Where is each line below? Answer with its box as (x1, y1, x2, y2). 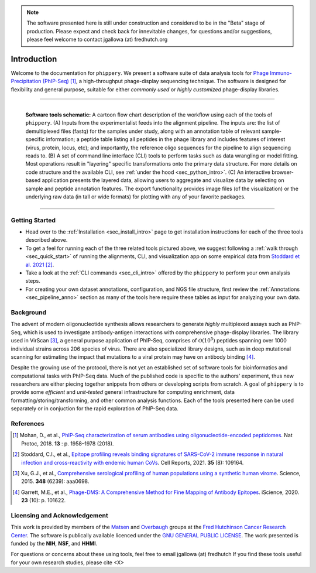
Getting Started (11, 216, 56, 224)
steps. (25, 277, 40, 284)
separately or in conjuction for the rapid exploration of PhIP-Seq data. (11, 405, 178, 412)
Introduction (11, 54, 57, 64)
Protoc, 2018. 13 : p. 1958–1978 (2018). (21, 440, 114, 447)
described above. (25, 236, 68, 243)
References (11, 420, 44, 428)
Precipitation (11, 78, 42, 85)
